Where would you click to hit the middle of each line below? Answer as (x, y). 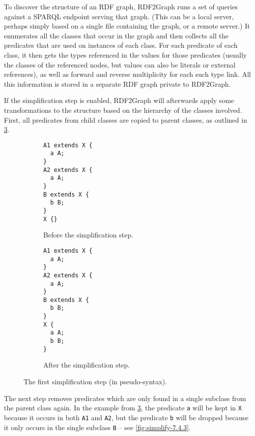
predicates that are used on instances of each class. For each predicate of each (121, 45)
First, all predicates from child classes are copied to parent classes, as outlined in (126, 119)
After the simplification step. (86, 365)
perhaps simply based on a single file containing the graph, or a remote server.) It (127, 26)
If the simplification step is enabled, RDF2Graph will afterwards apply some (119, 100)
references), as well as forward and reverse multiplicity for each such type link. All (127, 74)
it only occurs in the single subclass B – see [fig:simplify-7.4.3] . (97, 427)
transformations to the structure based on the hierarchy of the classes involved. (123, 110)
